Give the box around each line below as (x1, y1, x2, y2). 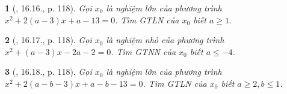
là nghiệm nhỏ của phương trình (106, 34, 224, 46)
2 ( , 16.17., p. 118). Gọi (5, 34, 92, 46)
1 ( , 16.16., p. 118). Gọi (5, 2, 92, 14)
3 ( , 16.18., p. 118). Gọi (5, 65, 92, 78)
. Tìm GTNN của (111, 45, 176, 57)
